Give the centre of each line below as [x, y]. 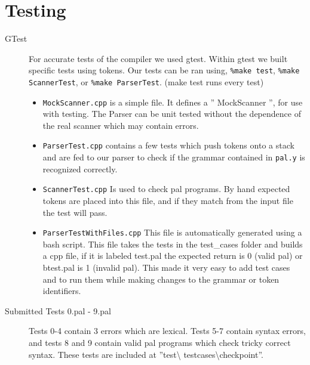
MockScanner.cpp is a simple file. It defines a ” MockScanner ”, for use [173, 102]
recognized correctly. [80, 168]
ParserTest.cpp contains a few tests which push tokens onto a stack [168, 145]
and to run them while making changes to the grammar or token [161, 279]
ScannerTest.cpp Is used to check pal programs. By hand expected [166, 189]
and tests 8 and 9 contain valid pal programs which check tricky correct [160, 343]
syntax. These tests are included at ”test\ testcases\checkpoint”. [146, 354]
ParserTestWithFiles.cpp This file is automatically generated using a [172, 232]
